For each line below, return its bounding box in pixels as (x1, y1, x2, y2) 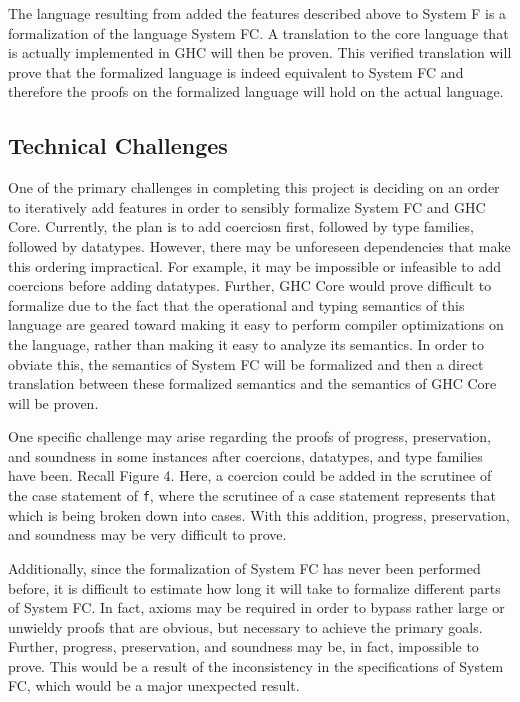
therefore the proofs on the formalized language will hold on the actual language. (8, 81, 504, 102)
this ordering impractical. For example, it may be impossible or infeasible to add (8, 255, 502, 276)
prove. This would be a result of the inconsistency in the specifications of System (8, 655, 504, 676)
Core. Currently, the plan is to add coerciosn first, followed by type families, (8, 216, 475, 237)
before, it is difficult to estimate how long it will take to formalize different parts (8, 577, 501, 598)
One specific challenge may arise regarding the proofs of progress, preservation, (8, 426, 491, 447)
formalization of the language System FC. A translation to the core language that (8, 22, 509, 43)
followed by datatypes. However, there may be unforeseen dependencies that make (8, 235, 511, 256)
